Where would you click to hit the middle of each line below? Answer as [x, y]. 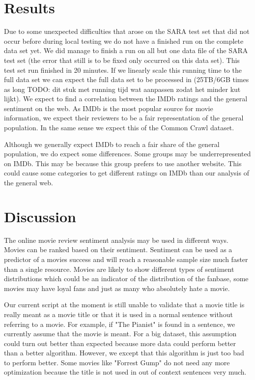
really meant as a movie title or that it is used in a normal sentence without [118, 314]
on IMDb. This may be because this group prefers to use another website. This [123, 163]
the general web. [28, 183]
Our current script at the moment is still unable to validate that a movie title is [124, 305]
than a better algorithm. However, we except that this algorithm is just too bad [124, 353]
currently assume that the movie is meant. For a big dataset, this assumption [120, 334]
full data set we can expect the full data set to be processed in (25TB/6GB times [127, 79]
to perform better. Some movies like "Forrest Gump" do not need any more [117, 362]
